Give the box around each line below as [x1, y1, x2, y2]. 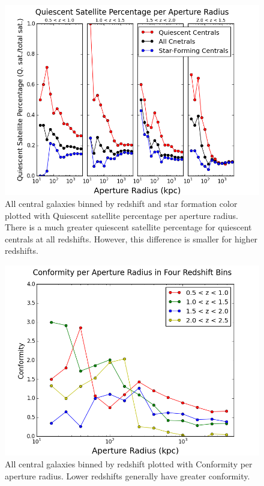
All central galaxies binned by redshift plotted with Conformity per [5, 457, 253, 470]
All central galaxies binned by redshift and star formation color [5, 197, 238, 209]
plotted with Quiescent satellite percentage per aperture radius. [5, 209, 238, 221]
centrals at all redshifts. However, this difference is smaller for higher [5, 232, 258, 245]
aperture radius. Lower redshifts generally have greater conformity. [5, 469, 250, 482]
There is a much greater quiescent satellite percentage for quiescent [5, 221, 252, 233]
